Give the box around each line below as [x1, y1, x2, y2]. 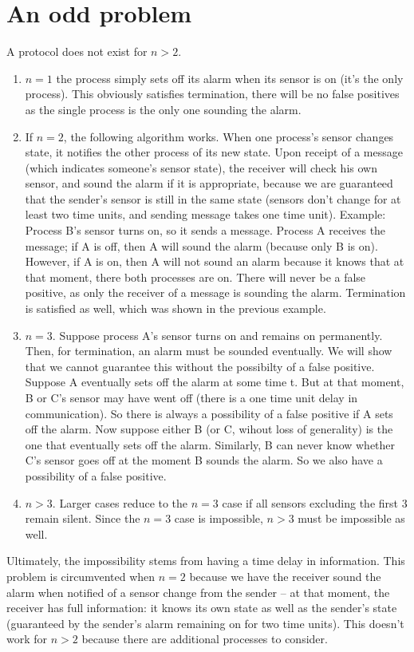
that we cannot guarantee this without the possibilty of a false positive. [25, 358, 375, 374]
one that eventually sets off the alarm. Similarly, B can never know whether [25, 436, 396, 452]
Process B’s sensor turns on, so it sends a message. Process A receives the [25, 222, 386, 239]
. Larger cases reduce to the [52, 494, 188, 511]
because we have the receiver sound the [189, 567, 381, 584]
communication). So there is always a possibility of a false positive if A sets [25, 405, 393, 421]
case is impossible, [174, 510, 263, 527]
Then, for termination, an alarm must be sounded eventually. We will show [25, 342, 392, 359]
